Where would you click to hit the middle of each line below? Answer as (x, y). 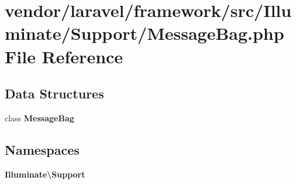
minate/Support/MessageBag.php (144, 33)
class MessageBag (39, 117)
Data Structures (54, 93)
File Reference (64, 56)
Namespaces (42, 149)
